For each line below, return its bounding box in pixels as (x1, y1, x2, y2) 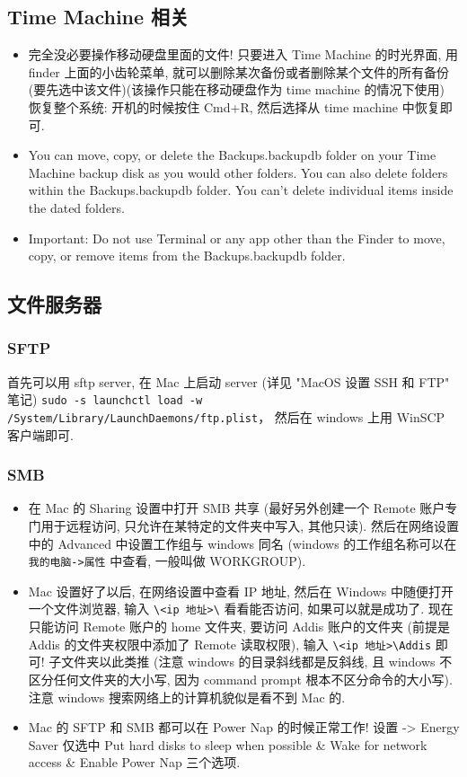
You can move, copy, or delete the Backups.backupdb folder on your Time (28, 146, 436, 164)
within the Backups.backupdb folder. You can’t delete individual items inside (28, 181, 454, 199)
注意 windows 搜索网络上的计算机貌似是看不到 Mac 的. (28, 687, 346, 706)
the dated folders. (28, 198, 125, 216)
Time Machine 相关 (7, 3, 189, 31)
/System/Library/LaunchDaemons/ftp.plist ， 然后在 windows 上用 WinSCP (7, 407, 445, 426)
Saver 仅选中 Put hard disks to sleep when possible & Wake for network (28, 735, 427, 754)
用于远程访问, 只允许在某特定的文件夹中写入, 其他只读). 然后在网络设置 (40, 517, 459, 535)
